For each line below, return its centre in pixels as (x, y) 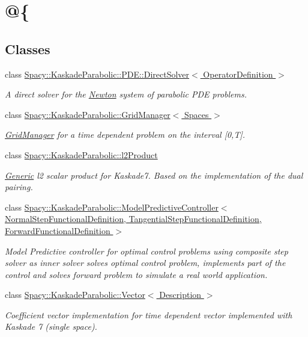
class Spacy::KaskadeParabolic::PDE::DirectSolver (97, 74)
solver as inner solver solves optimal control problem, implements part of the (145, 263)
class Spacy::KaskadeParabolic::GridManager (88, 114)
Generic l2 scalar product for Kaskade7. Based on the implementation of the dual (154, 175)
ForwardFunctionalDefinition (58, 230)
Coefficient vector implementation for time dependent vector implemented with (149, 314)
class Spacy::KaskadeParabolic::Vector (75, 295)
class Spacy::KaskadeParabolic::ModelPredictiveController (112, 207)
